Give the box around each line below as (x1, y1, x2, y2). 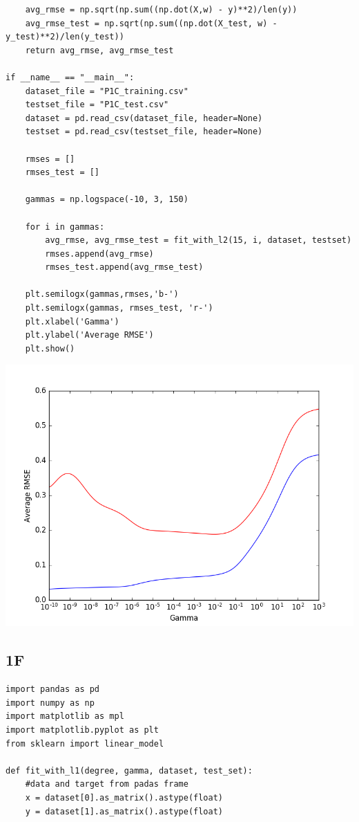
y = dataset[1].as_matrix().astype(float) (25, 806, 223, 816)
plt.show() (25, 343, 75, 354)
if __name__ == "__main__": (6, 72, 135, 82)
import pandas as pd (6, 684, 100, 695)
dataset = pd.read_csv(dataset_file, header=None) (25, 113, 263, 123)
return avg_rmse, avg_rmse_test (25, 45, 174, 55)
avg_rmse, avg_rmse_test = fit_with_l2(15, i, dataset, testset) (45, 235, 352, 246)
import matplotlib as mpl (6, 711, 124, 722)
